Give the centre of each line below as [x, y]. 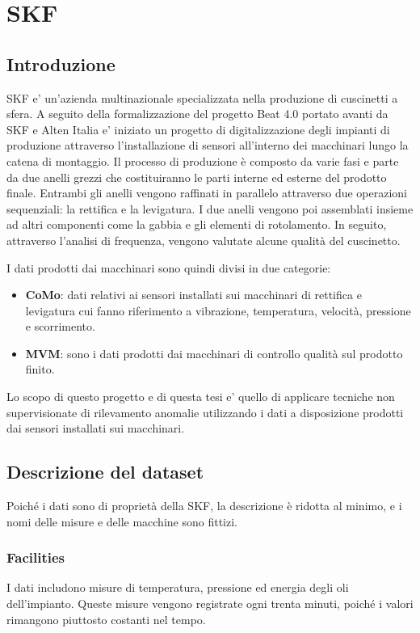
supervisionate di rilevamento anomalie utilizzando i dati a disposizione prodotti [205, 412]
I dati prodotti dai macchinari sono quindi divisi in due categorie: [169, 267]
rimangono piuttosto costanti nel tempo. [106, 619]
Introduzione [61, 63]
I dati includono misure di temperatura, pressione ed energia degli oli [178, 587]
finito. [40, 369]
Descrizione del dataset [105, 472]
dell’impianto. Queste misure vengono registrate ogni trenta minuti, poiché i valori [210, 603]
